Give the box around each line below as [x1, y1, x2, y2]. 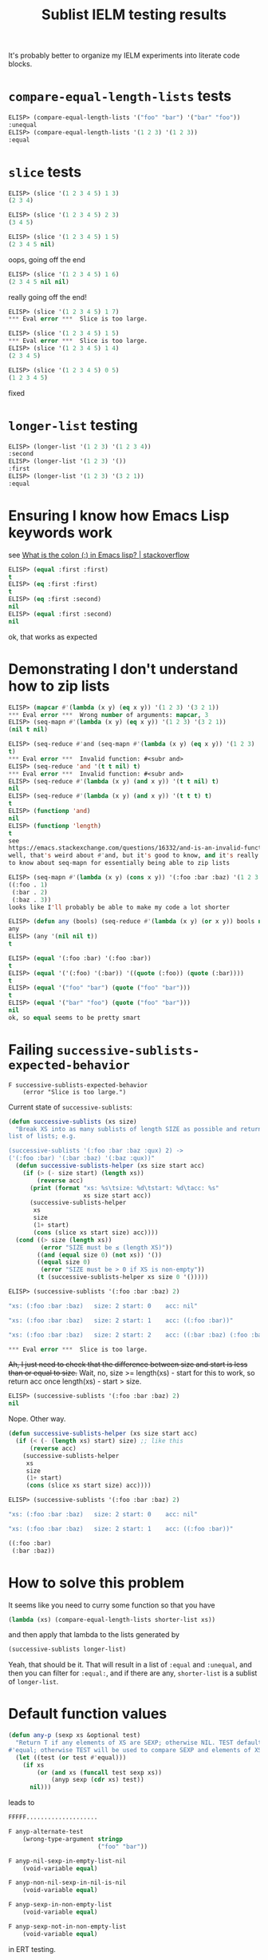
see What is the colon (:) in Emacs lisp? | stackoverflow [8, 550, 190, 560]
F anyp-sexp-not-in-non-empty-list [8, 1922, 127, 1930]
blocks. [8, 59, 33, 69]
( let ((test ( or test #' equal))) [15, 1753, 127, 1762]
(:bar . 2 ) [11, 888, 48, 896]
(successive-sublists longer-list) [8, 1645, 127, 1654]
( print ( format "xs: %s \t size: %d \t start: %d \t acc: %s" [29, 1184, 219, 1192]
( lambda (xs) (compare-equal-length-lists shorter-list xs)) [8, 1615, 216, 1623]
